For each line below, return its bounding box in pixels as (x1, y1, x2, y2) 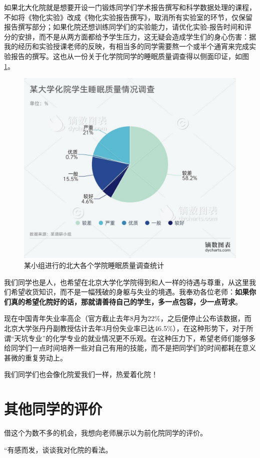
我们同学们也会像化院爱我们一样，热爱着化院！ (4, 369, 158, 379)
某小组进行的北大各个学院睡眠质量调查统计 (24, 259, 164, 270)
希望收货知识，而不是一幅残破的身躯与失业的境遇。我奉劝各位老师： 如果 (10, 286, 249, 297)
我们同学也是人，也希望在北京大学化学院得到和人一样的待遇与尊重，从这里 (4, 276, 249, 287)
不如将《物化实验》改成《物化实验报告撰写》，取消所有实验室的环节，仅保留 (4, 11, 252, 22)
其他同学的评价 (4, 398, 102, 419)
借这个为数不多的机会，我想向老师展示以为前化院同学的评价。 (4, 427, 207, 438)
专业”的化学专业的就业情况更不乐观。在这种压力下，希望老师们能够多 (28, 332, 256, 343)
